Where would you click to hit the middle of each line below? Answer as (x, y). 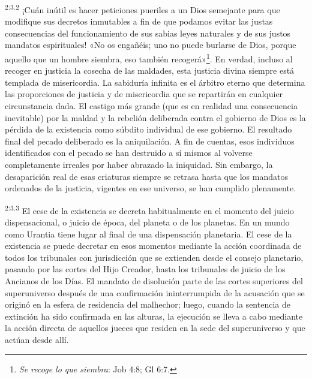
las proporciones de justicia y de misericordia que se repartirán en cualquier (144, 94)
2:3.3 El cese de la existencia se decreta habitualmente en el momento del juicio (149, 209)
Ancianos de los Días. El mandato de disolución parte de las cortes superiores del (154, 281)
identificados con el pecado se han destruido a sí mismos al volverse (129, 153)
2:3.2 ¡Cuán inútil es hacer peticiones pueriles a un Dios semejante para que (142, 9)
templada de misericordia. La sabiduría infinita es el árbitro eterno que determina (155, 82)
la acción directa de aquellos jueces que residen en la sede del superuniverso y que (155, 328)
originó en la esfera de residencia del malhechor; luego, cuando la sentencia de (148, 304)
